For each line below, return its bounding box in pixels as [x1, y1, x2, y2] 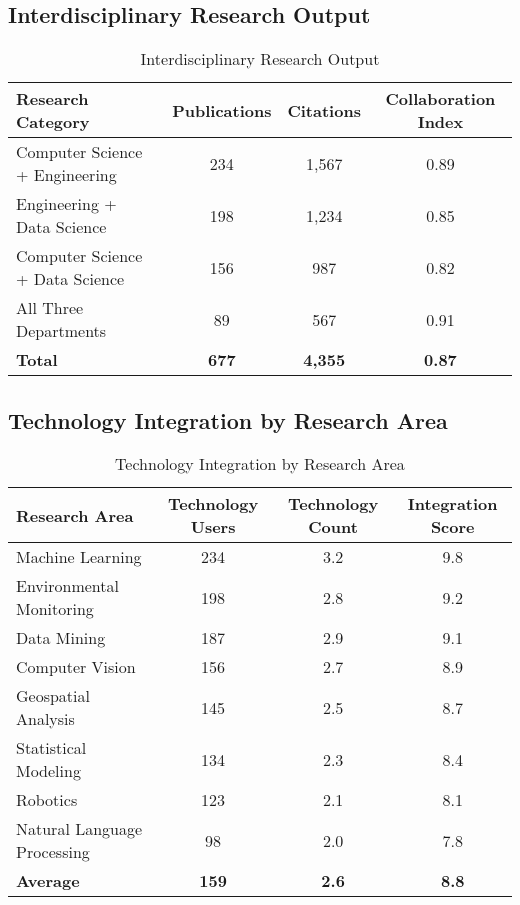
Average [16, 869, 80, 893]
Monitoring [16, 597, 94, 621]
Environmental [16, 574, 119, 598]
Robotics [16, 788, 78, 812]
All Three [16, 296, 84, 320]
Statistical [16, 736, 87, 760]
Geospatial [16, 684, 90, 708]
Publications [172, 98, 272, 122]
